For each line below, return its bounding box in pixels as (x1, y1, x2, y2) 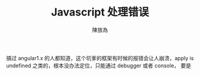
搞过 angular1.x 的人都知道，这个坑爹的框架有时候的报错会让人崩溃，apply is (6, 54, 194, 61)
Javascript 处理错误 (51, 5, 149, 19)
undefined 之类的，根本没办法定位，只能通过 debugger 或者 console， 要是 (6, 62, 192, 69)
